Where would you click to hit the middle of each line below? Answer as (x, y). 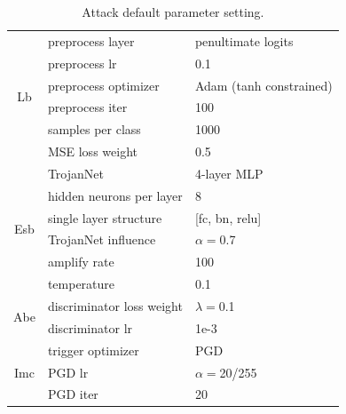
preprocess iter (87, 107)
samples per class (94, 129)
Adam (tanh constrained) (263, 85)
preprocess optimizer (103, 85)
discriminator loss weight (115, 305)
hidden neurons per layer (115, 195)
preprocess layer (91, 40)
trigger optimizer (93, 350)
